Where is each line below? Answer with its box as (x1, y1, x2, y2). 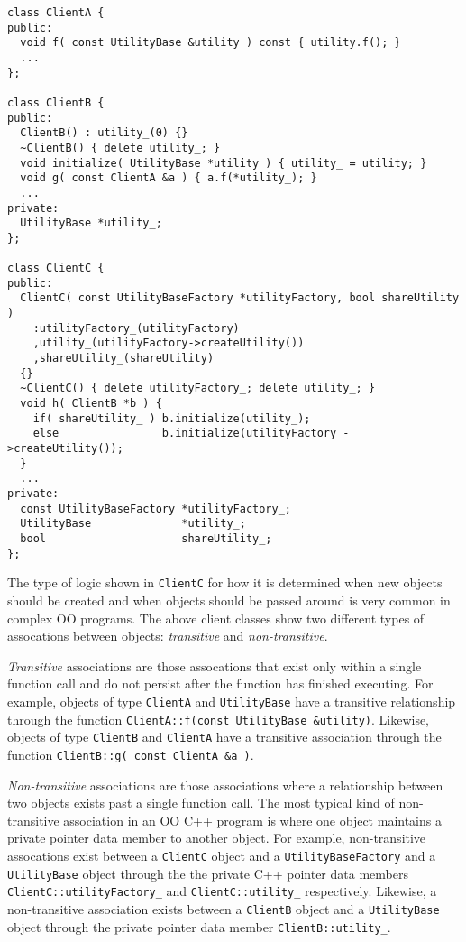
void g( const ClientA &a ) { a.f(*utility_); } (20, 171, 317, 185)
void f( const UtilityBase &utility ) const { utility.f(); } (20, 36, 401, 50)
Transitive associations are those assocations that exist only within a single (7, 656, 422, 675)
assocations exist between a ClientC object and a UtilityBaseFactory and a (7, 845, 436, 864)
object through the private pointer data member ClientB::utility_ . (7, 917, 391, 936)
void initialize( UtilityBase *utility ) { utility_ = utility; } (20, 156, 427, 170)
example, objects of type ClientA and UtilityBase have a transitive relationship (7, 691, 456, 710)
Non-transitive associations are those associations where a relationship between (7, 775, 443, 794)
